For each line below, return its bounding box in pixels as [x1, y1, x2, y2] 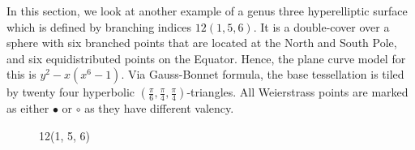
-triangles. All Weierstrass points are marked [186, 84, 409, 101]
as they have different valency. [84, 100, 234, 117]
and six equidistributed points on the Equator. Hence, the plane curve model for [6, 49, 406, 66]
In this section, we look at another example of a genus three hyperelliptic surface [6, 2, 408, 19]
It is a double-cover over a [260, 18, 390, 35]
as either [6, 100, 49, 117]
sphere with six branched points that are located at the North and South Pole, [6, 34, 397, 51]
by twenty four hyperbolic [6, 84, 135, 101]
